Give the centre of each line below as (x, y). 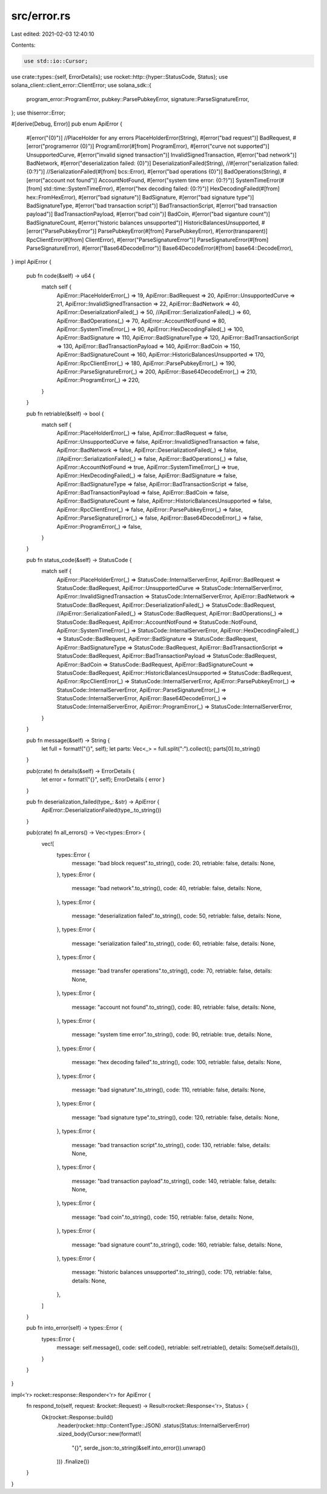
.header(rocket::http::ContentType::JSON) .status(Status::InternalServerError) (153, 1425)
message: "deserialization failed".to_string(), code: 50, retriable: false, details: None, (177, 916)
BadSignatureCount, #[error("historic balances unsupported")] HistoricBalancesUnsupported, (143, 223)
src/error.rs (41, 16)
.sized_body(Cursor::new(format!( (99, 1434)
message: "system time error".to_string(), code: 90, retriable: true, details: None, (172, 1034)
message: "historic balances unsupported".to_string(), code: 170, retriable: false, (172, 1272)
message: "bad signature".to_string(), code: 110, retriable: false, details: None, (169, 1090)
